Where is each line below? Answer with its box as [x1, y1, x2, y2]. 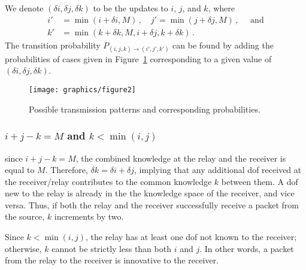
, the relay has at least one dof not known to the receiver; [85, 230, 297, 243]
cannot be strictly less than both [51, 242, 171, 254]
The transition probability [5, 38, 101, 51]
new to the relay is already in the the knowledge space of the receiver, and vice [5, 187, 295, 199]
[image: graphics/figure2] [29, 86, 136, 95]
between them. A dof [221, 175, 298, 187]
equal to [5, 163, 35, 176]
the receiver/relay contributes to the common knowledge [5, 175, 212, 187]
